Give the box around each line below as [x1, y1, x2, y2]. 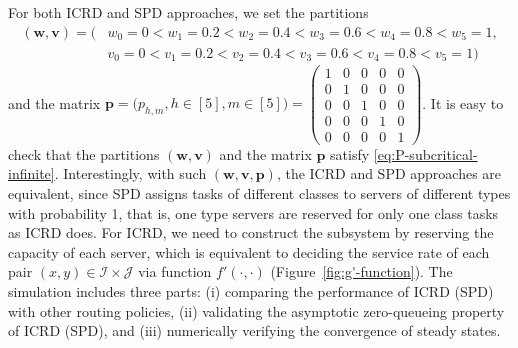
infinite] [8, 163, 55, 184]
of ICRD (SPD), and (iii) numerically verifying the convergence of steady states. [8, 320, 501, 341]
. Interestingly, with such [54, 163, 207, 184]
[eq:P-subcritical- [373, 143, 478, 164]
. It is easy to [422, 92, 504, 113]
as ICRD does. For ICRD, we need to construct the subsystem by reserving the [8, 222, 494, 243]
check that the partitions [8, 143, 160, 164]
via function [138, 261, 212, 282]
